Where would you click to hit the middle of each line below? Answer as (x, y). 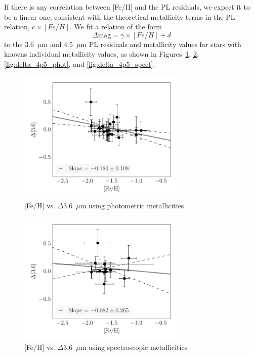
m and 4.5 (57, 44)
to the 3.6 (19, 44)
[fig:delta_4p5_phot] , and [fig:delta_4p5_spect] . (80, 63)
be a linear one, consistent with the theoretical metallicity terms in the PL (120, 16)
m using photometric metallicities (132, 206)
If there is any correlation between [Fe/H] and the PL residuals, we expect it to (127, 7)
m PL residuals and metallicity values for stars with (161, 44)
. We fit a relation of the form (116, 27)
